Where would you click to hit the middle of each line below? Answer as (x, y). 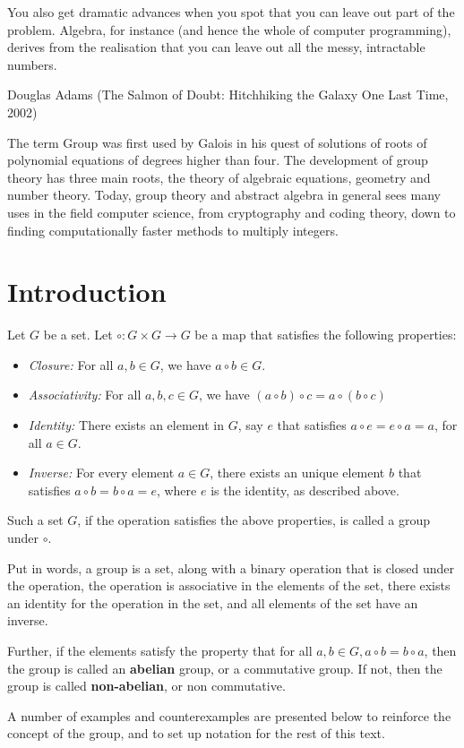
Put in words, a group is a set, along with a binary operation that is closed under (231, 567)
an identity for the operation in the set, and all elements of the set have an (213, 602)
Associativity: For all (85, 395)
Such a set (35, 520)
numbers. (32, 64)
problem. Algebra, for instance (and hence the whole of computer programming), (229, 29)
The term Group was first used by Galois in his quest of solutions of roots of (217, 142)
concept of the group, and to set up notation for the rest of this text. (196, 733)
